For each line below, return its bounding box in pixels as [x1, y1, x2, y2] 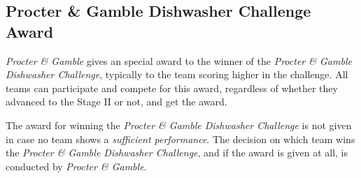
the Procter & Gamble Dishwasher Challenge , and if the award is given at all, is [6, 145, 348, 160]
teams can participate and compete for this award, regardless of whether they [6, 80, 338, 95]
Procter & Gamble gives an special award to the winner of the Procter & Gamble [6, 53, 352, 68]
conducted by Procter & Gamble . [6, 158, 147, 173]
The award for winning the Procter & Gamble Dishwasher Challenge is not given [6, 117, 352, 132]
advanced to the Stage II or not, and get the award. [6, 94, 227, 109]
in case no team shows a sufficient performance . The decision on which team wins [6, 131, 355, 146]
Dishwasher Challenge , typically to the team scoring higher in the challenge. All [6, 67, 348, 82]
